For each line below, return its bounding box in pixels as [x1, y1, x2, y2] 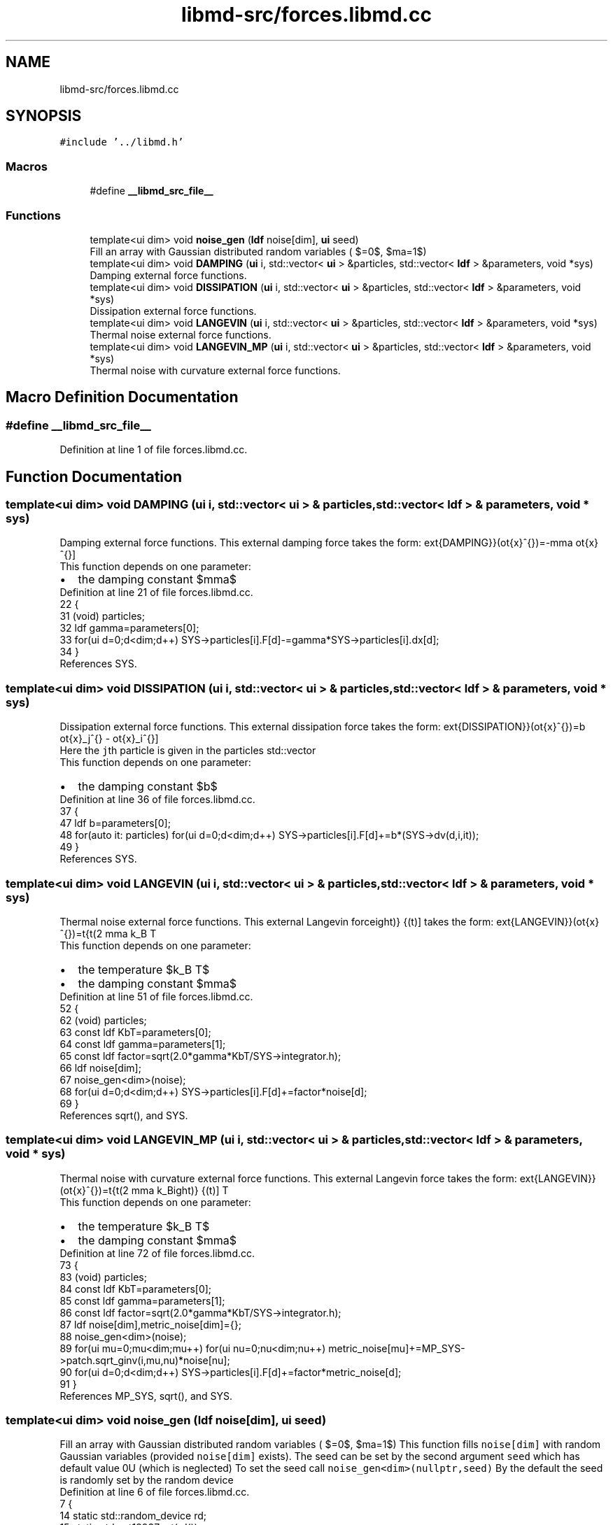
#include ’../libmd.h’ [59, 136, 184, 148]
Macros [6, 159, 48, 173]
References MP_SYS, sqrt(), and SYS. [59, 1389, 233, 1402]
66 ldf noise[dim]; [59, 1061, 141, 1074]
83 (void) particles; [59, 1270, 147, 1283]
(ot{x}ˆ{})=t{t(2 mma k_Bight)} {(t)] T [59, 1184, 229, 1196]
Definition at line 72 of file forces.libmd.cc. [59, 1247, 255, 1259]
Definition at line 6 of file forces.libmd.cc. [59, 1486, 250, 1498]
